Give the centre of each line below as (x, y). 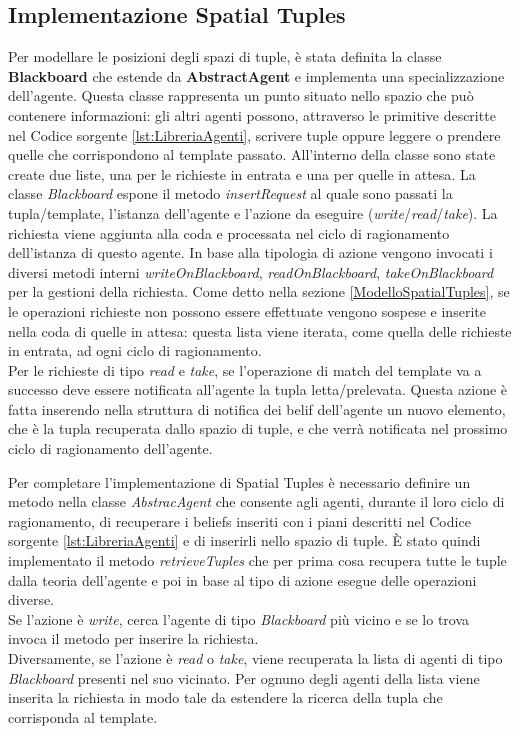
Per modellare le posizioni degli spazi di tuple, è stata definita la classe (225, 56)
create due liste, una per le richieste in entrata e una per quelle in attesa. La (242, 173)
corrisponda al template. (83, 716)
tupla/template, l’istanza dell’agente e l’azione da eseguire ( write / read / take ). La (253, 212)
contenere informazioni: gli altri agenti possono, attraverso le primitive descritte (252, 114)
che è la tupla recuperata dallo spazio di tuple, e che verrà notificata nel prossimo (258, 428)
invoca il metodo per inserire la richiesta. (133, 638)
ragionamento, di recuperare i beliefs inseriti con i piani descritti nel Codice (239, 520)
